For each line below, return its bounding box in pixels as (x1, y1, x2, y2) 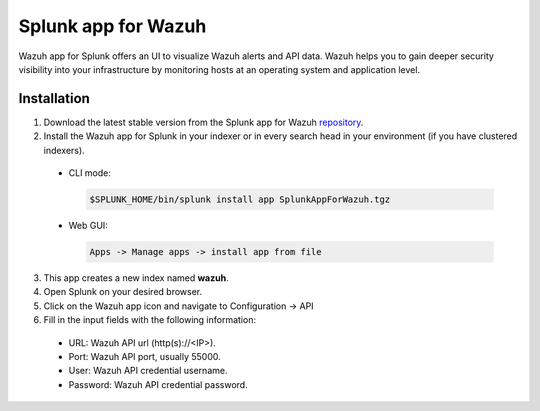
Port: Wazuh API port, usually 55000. (68, 350, 222, 362)
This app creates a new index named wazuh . (43, 271, 229, 284)
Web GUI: (68, 219, 109, 231)
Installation (18, 90, 90, 107)
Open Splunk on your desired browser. (43, 286, 203, 298)
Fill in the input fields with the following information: (43, 314, 257, 326)
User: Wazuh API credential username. (68, 365, 228, 377)
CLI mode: (68, 167, 112, 179)
